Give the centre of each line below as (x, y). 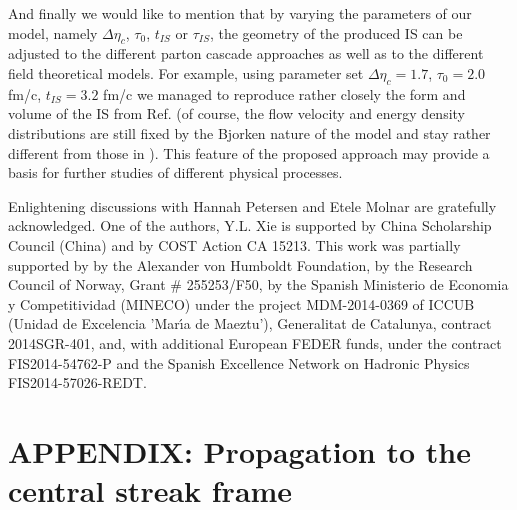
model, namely (53, 32)
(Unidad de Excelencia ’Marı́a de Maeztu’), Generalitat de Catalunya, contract (250, 323)
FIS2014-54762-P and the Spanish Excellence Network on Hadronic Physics (239, 362)
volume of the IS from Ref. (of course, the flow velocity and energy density (237, 113)
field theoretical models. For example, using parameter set (186, 72)
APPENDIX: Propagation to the (239, 450)
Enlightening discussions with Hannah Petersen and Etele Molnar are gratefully (252, 205)
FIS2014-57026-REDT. (77, 382)
